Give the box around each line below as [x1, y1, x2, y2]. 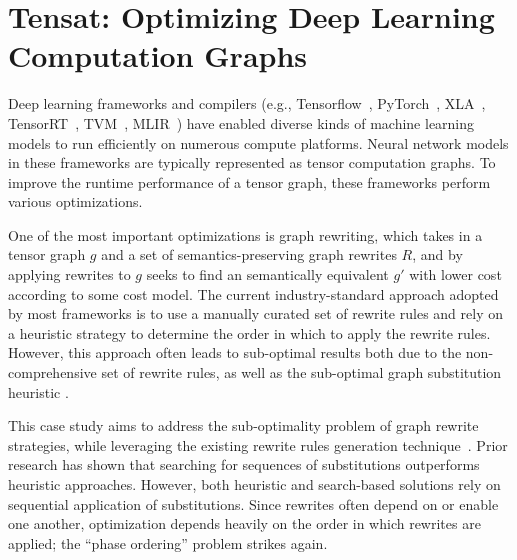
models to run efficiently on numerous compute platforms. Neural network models [8, 132, 509, 153]
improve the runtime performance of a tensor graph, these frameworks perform [8, 171, 491, 192]
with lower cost [409, 264, 502, 285]
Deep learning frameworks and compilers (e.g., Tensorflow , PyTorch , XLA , [8, 93, 486, 114]
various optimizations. [8, 191, 143, 212]
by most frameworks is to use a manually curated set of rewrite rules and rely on [8, 303, 503, 324]
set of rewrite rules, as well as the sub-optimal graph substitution [101, 362, 502, 383]
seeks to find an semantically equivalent [146, 264, 389, 285]
